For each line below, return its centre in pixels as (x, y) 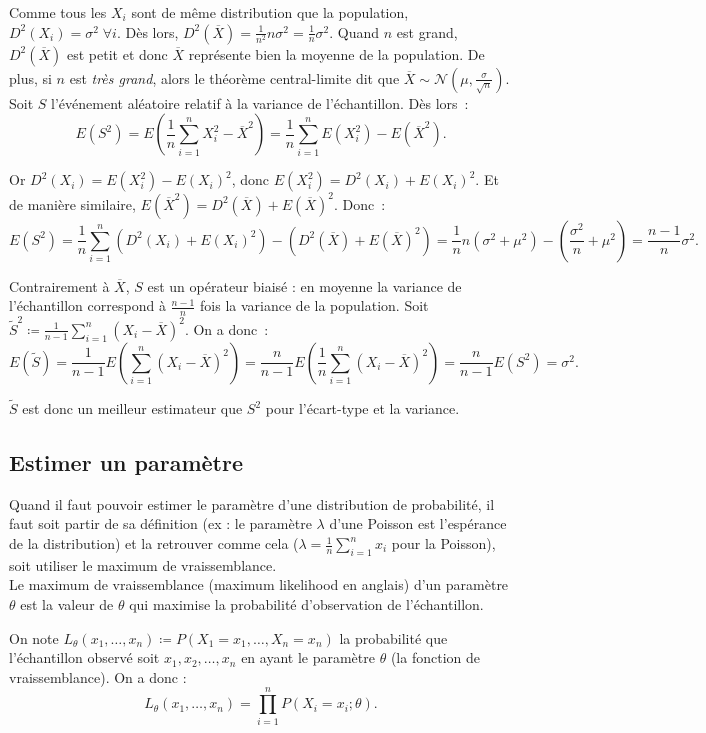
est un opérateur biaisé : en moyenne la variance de (304, 285)
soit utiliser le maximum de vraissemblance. (143, 564)
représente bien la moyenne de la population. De (336, 53)
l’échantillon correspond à (87, 305)
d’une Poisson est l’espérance (418, 523)
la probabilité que (393, 637)
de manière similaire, (72, 203)
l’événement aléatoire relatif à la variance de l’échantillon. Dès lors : (260, 102)
